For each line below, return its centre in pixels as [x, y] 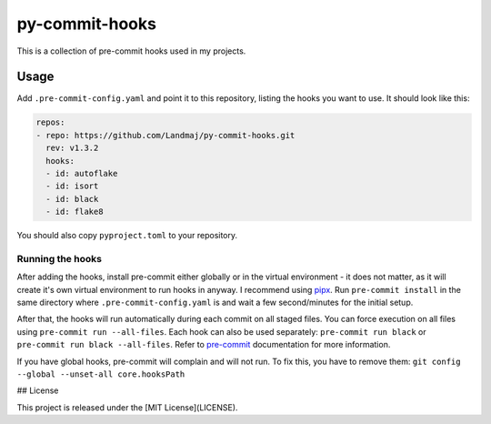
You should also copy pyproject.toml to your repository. [127, 236]
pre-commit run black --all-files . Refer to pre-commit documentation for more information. [204, 345]
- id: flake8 [75, 212]
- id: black [72, 199]
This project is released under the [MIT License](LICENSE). [127, 407]
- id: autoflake [82, 173]
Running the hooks [59, 258]
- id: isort [72, 186]
